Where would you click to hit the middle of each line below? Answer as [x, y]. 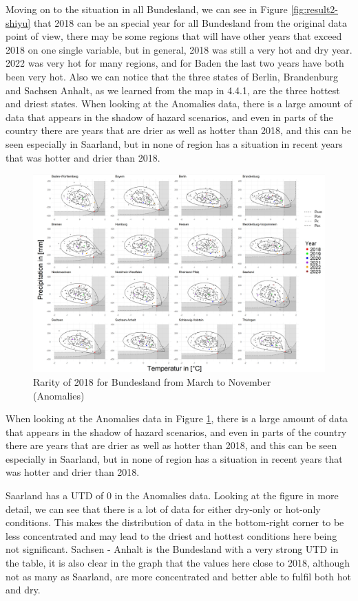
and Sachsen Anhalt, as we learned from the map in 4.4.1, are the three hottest [173, 90]
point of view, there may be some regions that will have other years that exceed [174, 36]
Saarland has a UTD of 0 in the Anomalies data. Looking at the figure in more [172, 495]
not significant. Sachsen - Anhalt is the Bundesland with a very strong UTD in [172, 549]
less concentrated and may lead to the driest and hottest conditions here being [171, 535]
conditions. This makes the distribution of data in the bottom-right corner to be [175, 522]
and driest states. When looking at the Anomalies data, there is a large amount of [179, 103]
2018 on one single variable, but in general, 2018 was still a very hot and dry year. [179, 49]
